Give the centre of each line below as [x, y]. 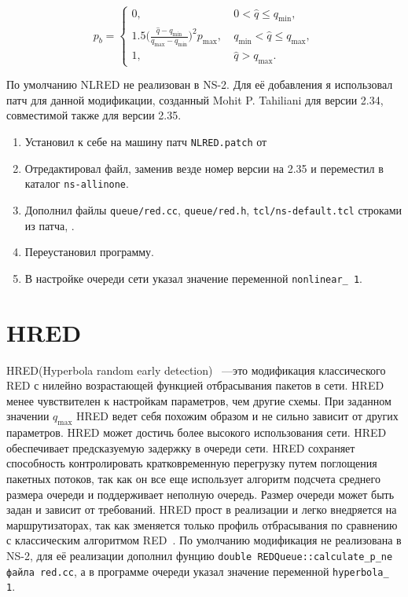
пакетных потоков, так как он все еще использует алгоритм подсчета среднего [193, 478]
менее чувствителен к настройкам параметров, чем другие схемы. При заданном [199, 400]
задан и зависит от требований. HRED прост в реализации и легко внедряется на [202, 509]
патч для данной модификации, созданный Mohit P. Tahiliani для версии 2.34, [195, 99]
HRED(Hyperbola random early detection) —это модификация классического [196, 370]
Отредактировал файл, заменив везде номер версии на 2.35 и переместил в [204, 168]
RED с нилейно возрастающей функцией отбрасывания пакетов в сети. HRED [195, 385]
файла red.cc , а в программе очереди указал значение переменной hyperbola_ [198, 571]
